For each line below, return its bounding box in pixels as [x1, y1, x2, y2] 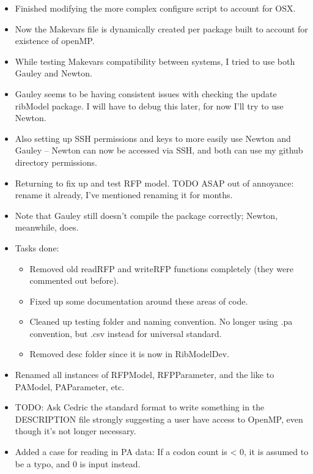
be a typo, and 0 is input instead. [15, 457, 141, 470]
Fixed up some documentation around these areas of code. [29, 294, 248, 307]
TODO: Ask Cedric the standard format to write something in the [15, 401, 265, 413]
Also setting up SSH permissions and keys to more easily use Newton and [15, 131, 291, 144]
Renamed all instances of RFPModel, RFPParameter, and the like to [15, 368, 274, 381]
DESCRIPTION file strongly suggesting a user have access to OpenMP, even [15, 412, 303, 425]
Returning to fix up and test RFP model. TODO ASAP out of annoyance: [15, 176, 294, 189]
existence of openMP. [15, 34, 95, 47]
